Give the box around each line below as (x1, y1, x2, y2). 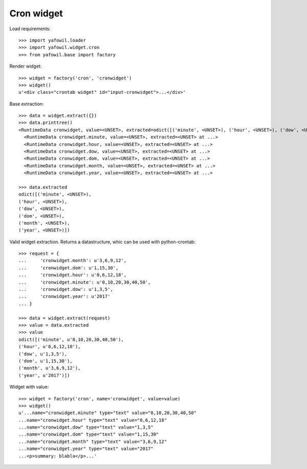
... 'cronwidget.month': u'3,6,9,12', (18, 258, 127, 264)
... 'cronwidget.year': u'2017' (18, 293, 111, 300)
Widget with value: (9, 384, 49, 390)
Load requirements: (9, 26, 51, 32)
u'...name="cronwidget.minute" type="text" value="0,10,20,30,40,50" (18, 410, 197, 416)
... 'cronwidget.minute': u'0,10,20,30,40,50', (18, 279, 151, 285)
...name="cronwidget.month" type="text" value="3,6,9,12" (18, 438, 167, 444)
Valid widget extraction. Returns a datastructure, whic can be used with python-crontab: (9, 239, 196, 245)
